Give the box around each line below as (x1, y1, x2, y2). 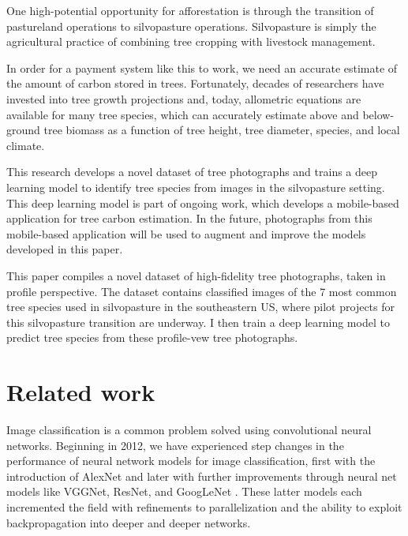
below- (362, 106, 395, 122)
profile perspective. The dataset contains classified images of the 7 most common (6, 283, 397, 299)
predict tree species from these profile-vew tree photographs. (6, 329, 298, 346)
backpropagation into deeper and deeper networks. (6, 514, 251, 530)
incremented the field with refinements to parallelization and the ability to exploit (6, 498, 402, 515)
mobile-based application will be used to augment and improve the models (6, 225, 366, 242)
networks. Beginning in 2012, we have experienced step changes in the (6, 437, 344, 453)
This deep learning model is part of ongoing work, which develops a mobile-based (6, 194, 399, 211)
